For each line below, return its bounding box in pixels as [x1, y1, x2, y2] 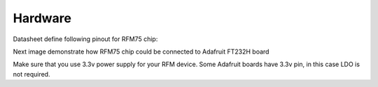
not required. [13, 70, 50, 78]
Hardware [13, 10, 71, 26]
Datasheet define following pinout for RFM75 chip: [13, 35, 158, 43]
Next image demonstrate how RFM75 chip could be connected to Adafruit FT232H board [13, 47, 269, 56]
